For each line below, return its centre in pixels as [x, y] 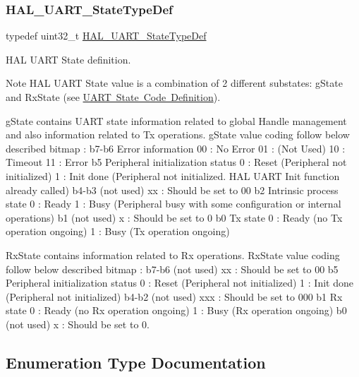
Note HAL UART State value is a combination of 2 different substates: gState [174, 83]
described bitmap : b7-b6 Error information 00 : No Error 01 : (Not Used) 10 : [176, 148]
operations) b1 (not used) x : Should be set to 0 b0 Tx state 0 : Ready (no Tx [174, 217]
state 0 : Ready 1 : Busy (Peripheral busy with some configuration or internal [174, 204]
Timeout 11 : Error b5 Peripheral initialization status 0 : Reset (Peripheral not [176, 162]
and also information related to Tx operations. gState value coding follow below [178, 134]
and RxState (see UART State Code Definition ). [113, 97]
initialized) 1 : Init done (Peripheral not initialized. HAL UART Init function [173, 175]
